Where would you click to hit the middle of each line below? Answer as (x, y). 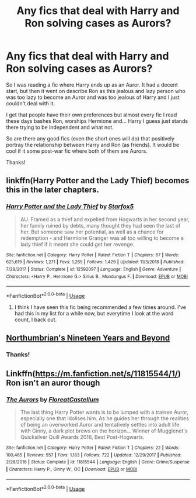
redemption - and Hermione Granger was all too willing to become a (102, 238)
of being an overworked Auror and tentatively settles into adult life (100, 424)
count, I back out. (36, 320)
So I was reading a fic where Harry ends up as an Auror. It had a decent (92, 85)
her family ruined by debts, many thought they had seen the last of (100, 225)
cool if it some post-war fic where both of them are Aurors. (77, 151)
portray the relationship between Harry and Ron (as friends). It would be (93, 145)
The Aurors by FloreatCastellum (52, 399)
